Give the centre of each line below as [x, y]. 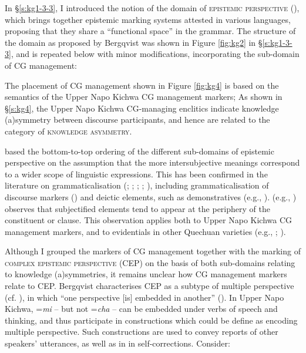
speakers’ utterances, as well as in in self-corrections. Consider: [117, 343]
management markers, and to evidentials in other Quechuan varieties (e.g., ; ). [145, 231]
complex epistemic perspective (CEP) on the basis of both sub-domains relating [150, 262]
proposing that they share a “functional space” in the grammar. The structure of [150, 31]
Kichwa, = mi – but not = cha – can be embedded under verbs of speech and [141, 309]
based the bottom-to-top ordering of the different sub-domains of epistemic [139, 151]
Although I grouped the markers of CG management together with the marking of [153, 251]
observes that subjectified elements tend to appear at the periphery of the [137, 208]
